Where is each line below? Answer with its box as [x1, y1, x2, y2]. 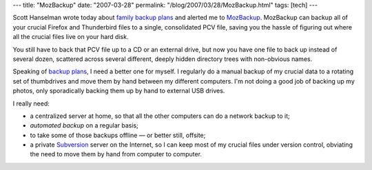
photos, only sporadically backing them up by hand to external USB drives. [12, 86, 225, 95]
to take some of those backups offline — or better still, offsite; [30, 131, 206, 139]
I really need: [12, 99, 50, 108]
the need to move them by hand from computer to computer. [30, 150, 203, 158]
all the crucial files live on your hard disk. [12, 33, 129, 41]
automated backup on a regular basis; [30, 121, 139, 130]
